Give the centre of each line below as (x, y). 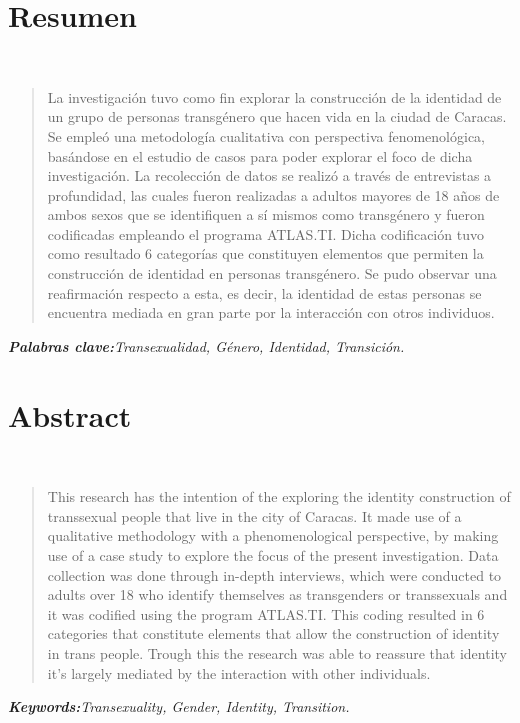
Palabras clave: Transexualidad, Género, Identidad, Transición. (206, 345)
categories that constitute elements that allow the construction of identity (273, 633)
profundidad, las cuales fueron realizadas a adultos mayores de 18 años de (273, 194)
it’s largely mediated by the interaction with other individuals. (239, 672)
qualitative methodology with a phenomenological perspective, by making (273, 535)
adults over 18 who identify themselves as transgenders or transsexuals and (277, 594)
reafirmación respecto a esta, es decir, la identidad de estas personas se (264, 292)
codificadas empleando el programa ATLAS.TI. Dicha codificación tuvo (265, 233)
